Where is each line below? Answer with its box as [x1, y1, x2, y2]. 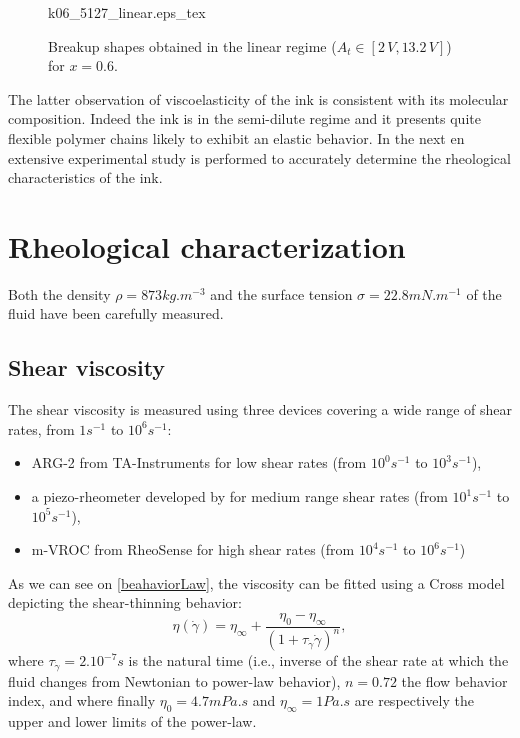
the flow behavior [401, 670, 508, 691]
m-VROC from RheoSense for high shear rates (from [31, 539, 355, 560]
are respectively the [354, 690, 474, 711]
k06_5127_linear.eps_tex [48, 2, 206, 22]
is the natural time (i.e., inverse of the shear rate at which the [128, 650, 509, 671]
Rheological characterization [8, 225, 406, 266]
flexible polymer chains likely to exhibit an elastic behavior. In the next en [8, 127, 465, 148]
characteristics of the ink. [8, 167, 163, 188]
